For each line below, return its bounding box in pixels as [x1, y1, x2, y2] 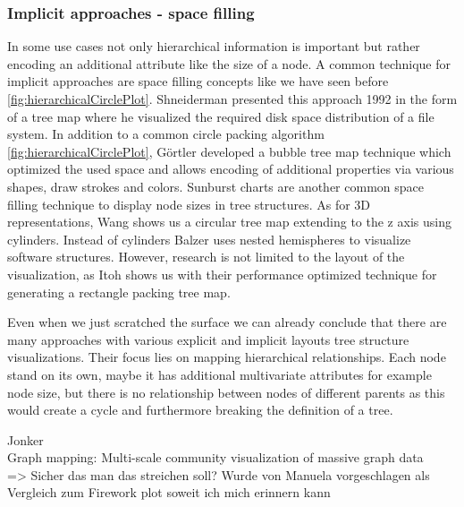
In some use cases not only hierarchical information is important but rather [7, 37, 420, 56]
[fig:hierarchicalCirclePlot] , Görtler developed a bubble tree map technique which [7, 142, 451, 160]
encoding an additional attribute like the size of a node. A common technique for [7, 54, 451, 73]
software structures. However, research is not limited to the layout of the [7, 247, 405, 266]
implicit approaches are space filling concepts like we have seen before [7, 72, 389, 90]
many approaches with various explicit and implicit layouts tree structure [7, 330, 409, 348]
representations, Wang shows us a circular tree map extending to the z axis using [7, 212, 451, 231]
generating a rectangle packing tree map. [7, 282, 231, 301]
